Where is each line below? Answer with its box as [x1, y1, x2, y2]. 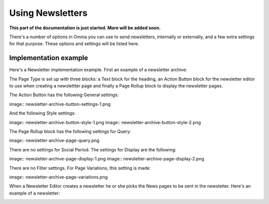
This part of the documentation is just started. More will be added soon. [9, 25, 161, 31]
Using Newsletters [9, 7, 88, 18]
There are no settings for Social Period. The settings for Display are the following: [9, 146, 176, 152]
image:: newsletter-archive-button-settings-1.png [9, 101, 111, 107]
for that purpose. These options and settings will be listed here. [9, 41, 139, 47]
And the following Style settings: [9, 110, 76, 116]
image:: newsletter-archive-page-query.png [9, 137, 100, 143]
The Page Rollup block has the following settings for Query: [9, 128, 132, 134]
